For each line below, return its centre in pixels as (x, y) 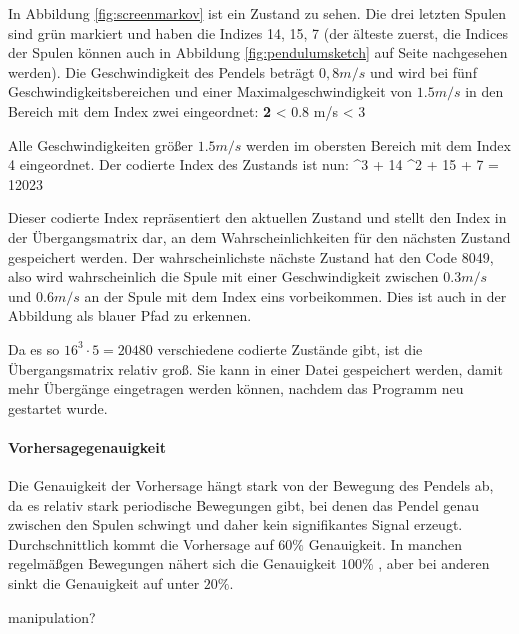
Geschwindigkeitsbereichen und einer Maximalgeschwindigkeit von (210, 91)
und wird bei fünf (423, 71)
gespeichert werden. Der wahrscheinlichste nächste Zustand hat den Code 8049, (251, 256)
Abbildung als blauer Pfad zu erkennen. (130, 315)
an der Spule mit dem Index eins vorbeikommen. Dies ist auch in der (295, 295)
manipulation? (52, 616)
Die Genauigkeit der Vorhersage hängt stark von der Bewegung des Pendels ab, (251, 485)
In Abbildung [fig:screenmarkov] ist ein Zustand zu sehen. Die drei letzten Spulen (257, 13)
